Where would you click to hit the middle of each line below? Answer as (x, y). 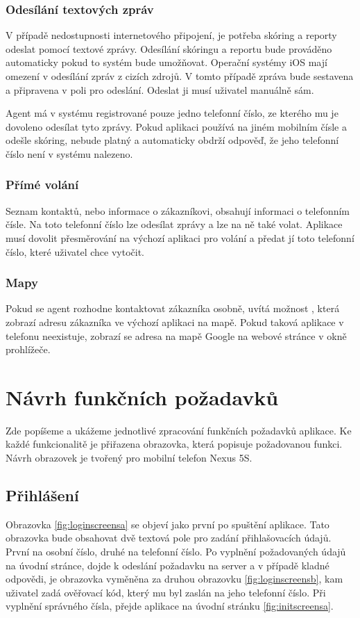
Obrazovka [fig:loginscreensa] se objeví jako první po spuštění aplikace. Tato (168, 524)
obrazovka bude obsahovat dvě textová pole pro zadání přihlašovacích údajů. (169, 538)
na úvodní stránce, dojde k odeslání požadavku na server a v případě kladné (168, 565)
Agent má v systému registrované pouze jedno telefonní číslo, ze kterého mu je (172, 113)
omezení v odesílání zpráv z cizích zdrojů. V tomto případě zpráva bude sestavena (180, 76)
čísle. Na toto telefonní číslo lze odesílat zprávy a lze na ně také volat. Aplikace (174, 224)
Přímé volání (42, 185)
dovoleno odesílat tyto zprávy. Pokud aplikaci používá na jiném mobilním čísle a (176, 126)
